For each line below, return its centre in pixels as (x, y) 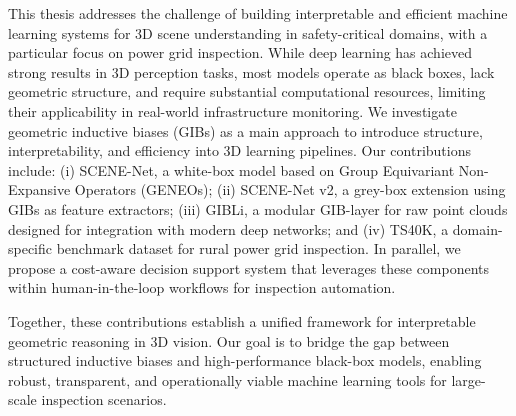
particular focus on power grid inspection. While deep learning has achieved (240, 52)
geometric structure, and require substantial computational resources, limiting (247, 91)
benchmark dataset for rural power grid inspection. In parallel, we (258, 248)
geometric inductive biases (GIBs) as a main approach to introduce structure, (245, 130)
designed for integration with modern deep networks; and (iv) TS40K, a (228, 228)
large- (468, 379)
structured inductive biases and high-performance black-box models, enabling (245, 360)
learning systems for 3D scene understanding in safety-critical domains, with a (248, 32)
